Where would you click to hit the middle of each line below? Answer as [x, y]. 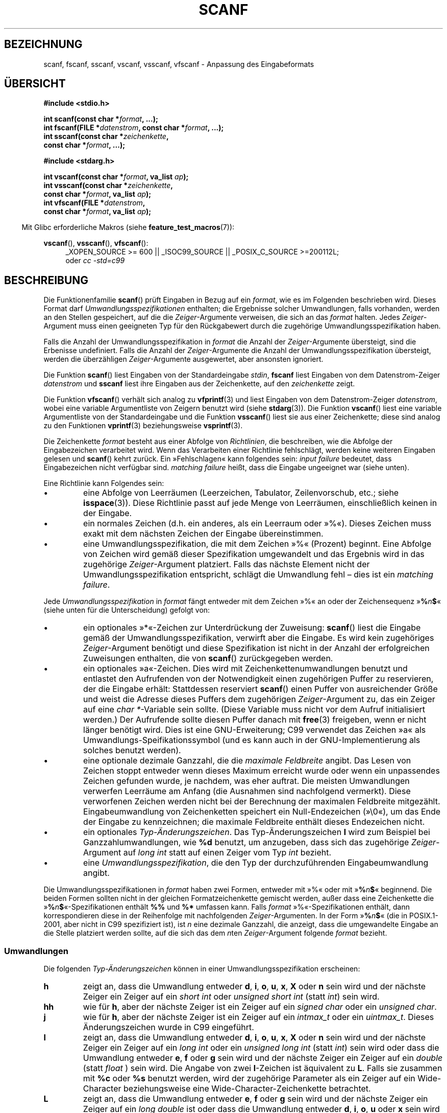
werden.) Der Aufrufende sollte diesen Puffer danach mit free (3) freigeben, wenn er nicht [255, 720]
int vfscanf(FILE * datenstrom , [94, 203]
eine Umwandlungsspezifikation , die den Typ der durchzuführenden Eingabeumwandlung [256, 863]
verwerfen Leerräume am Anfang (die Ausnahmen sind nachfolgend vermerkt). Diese [247, 791]
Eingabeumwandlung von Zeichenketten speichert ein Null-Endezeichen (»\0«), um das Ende [262, 812]
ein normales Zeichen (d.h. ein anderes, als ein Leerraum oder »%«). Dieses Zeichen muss [257, 524]
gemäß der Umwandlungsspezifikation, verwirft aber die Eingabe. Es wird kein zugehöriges [259, 638]
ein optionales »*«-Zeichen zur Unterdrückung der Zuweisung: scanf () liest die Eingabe [252, 628]
